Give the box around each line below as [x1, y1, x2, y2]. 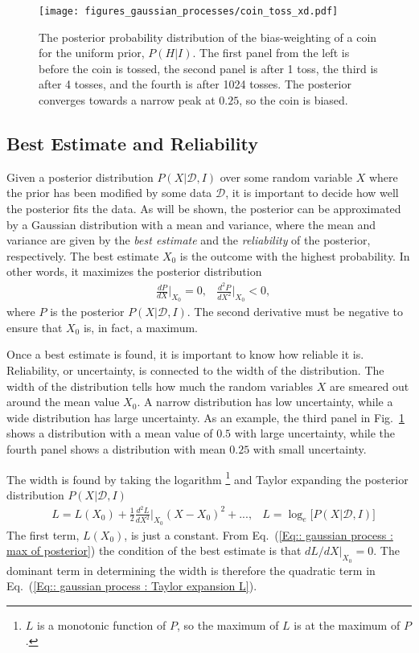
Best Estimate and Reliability [6, 131, 258, 156]
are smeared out [330, 377, 409, 394]
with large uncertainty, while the [234, 425, 395, 441]
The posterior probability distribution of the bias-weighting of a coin [39, 28, 377, 45]
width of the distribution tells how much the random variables [6, 377, 314, 394]
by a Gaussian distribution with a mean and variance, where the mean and [6, 216, 376, 232]
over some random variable [220, 168, 352, 185]
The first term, [6, 526, 80, 543]
